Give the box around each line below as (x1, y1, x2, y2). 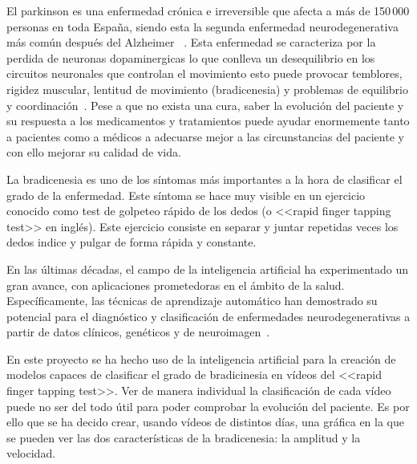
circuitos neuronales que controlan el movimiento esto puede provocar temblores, (6, 65, 403, 82)
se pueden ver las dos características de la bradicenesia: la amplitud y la (6, 429, 361, 446)
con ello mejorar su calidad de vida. (6, 144, 181, 161)
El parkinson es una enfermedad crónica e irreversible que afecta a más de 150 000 (6, 2, 410, 18)
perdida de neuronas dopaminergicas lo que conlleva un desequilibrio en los (6, 49, 375, 66)
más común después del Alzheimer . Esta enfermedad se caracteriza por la (6, 34, 376, 51)
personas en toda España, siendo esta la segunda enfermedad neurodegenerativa (6, 18, 399, 35)
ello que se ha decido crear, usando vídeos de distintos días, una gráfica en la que (6, 413, 405, 430)
